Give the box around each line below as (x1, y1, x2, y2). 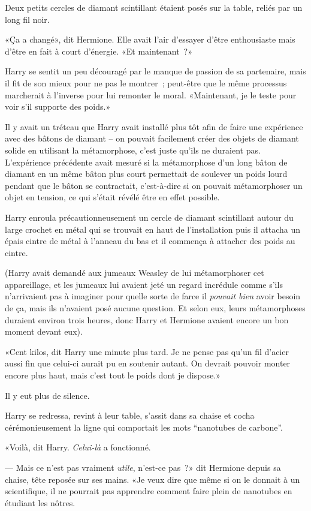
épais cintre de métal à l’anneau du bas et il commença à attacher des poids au (5, 235, 295, 247)
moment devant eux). (5, 325, 83, 338)
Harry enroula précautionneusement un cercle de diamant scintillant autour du (5, 211, 294, 223)
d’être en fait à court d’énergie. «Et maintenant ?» (5, 44, 192, 57)
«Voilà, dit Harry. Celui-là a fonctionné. (5, 441, 151, 453)
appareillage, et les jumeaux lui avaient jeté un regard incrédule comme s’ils (5, 278, 283, 290)
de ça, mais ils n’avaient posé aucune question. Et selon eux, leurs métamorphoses (5, 302, 306, 314)
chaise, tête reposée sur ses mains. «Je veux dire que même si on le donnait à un (5, 473, 300, 485)
